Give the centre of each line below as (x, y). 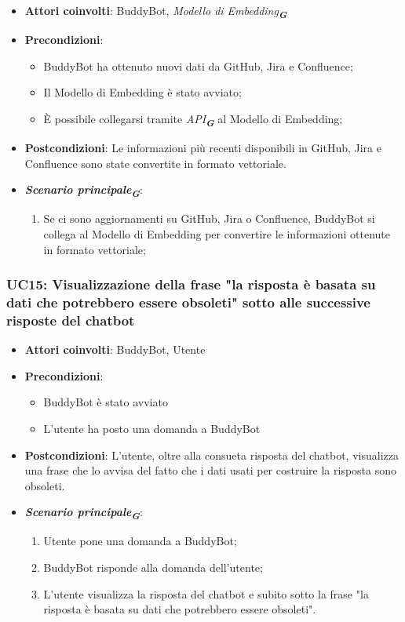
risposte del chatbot (71, 320)
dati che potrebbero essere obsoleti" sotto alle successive (188, 302)
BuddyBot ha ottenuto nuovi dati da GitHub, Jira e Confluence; (198, 65)
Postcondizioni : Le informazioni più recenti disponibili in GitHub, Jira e (203, 148)
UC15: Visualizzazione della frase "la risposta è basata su (191, 284)
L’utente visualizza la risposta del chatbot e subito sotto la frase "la (206, 593)
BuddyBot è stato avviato (106, 402)
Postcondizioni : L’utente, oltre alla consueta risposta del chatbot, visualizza (212, 455)
